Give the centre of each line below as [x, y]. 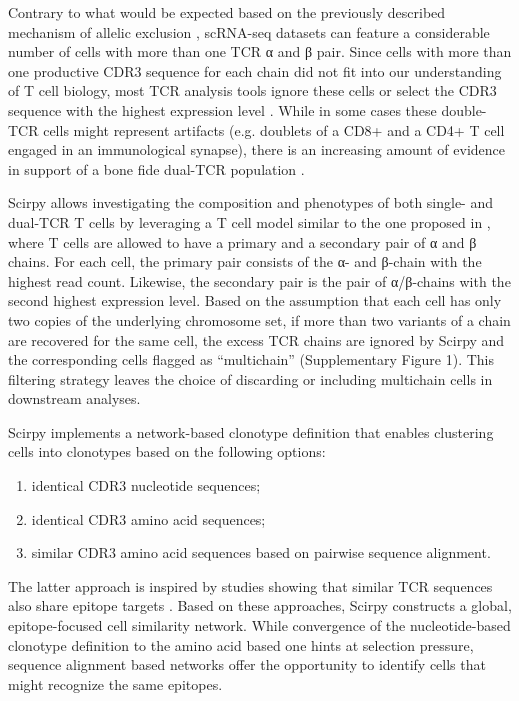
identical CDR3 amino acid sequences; [148, 518]
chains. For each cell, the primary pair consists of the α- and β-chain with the [245, 261]
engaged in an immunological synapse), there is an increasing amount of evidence [256, 149]
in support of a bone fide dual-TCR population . [156, 168]
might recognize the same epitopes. [115, 683]
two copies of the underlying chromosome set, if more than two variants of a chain [259, 319]
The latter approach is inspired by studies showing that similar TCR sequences [250, 585]
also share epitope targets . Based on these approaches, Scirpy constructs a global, [260, 605]
